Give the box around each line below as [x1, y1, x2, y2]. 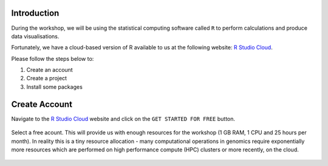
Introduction [11, 8, 60, 18]
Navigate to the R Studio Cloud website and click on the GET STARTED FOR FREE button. [11, 115, 236, 122]
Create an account [26, 66, 73, 74]
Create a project [26, 75, 67, 82]
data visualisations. [11, 32, 60, 40]
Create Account [11, 99, 73, 109]
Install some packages [26, 83, 83, 91]
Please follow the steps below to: [11, 55, 94, 62]
